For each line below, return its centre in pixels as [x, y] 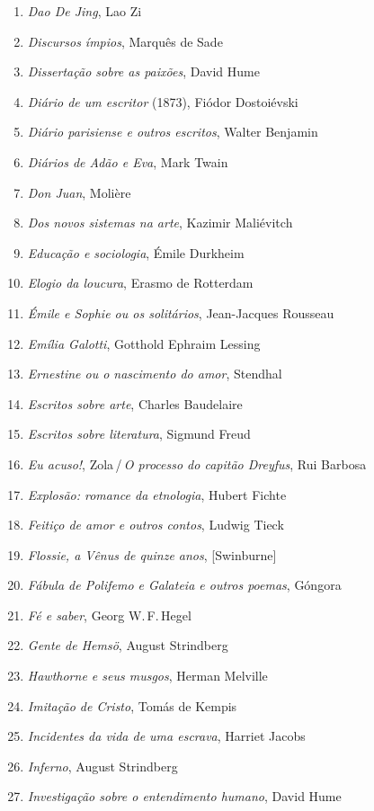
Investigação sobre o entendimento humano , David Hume [184, 796]
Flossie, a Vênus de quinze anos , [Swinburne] [152, 554]
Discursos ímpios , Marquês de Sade [125, 41]
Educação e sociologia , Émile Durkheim [136, 252]
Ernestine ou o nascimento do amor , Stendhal [155, 374]
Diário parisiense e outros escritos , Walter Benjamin [173, 132]
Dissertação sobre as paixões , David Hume [143, 71]
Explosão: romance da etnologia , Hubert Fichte [157, 494]
